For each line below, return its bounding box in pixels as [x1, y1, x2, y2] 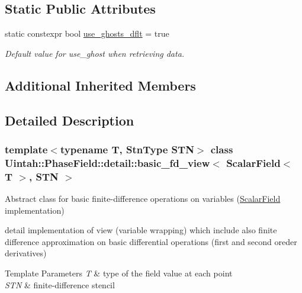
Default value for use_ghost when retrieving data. [5, 47, 185, 59]
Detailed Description [5, 111, 134, 129]
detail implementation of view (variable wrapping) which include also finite [5, 224, 277, 236]
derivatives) [5, 247, 47, 259]
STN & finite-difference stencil [5, 278, 115, 291]
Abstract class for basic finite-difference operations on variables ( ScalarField [5, 192, 281, 205]
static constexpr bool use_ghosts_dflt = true [5, 27, 169, 40]
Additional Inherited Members [5, 76, 196, 94]
